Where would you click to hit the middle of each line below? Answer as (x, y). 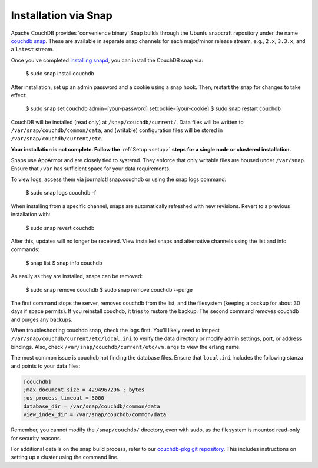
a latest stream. (32, 50)
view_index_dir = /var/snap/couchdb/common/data (95, 415)
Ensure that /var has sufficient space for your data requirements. (91, 169)
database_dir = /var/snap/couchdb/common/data (92, 406)
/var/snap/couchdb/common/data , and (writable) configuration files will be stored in (117, 130)
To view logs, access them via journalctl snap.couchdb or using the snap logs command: (119, 179)
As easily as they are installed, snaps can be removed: (77, 276)
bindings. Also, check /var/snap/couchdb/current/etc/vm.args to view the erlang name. (126, 347)
